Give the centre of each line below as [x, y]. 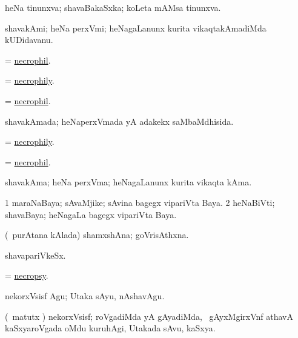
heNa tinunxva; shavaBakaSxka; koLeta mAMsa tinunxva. [113, 7]
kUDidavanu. [29, 40]
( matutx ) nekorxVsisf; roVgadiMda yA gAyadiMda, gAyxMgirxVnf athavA [149, 316]
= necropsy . [27, 275]
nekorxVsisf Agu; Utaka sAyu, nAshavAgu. [85, 295]
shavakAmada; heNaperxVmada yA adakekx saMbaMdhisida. [119, 121]
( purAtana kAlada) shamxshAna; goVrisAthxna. [97, 235]
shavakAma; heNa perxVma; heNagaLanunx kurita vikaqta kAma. [128, 182]
